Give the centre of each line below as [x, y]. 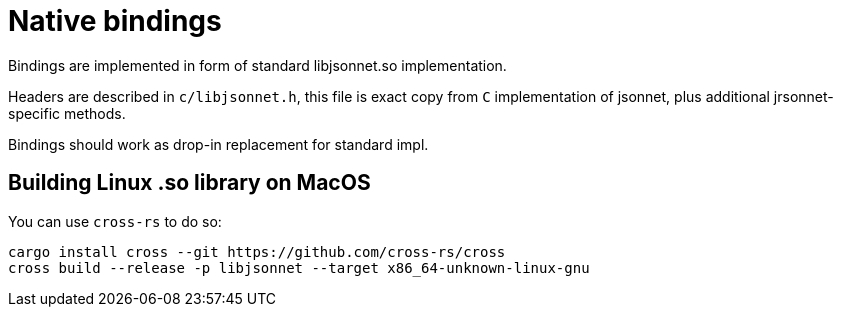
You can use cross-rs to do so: [115, 221]
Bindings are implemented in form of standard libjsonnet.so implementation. [257, 65]
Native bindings [115, 21]
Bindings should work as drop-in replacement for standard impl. [218, 144]
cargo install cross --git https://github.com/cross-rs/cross [257, 251]
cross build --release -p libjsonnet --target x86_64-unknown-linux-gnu [299, 267]
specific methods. [67, 113]
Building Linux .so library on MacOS [189, 183]
